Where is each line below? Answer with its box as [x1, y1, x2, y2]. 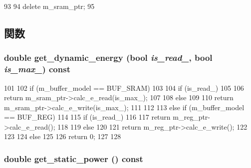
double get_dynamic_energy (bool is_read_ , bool [4, 51, 213, 64]
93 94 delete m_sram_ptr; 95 [4, 1, 95, 11]
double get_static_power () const [4, 153, 143, 165]
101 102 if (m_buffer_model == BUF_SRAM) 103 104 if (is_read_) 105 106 [4, 82, 244, 93]
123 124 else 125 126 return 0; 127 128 [4, 131, 121, 142]
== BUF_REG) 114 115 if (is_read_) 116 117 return [4, 112, 171, 122]
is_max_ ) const [4, 63, 70, 75]
